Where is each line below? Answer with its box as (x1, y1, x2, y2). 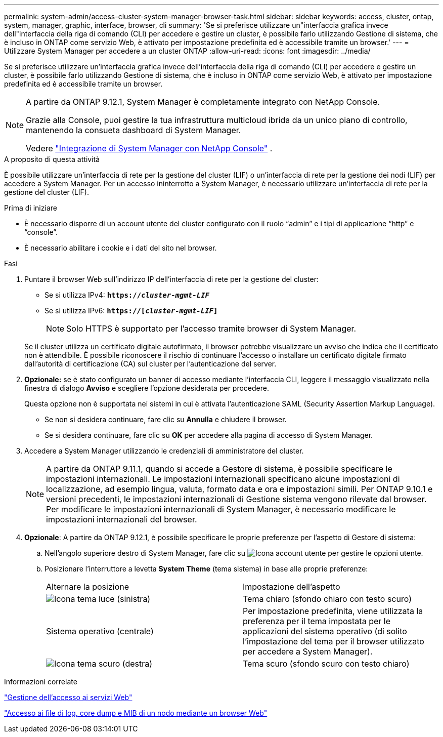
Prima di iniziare (4, 203, 57, 212)
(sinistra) (117, 594, 151, 604)
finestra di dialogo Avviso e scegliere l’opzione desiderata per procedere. (24, 384, 269, 392)
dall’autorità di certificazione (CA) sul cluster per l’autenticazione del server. (24, 359, 277, 368)
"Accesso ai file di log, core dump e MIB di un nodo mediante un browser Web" (4, 709, 268, 717)
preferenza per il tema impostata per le (243, 616, 390, 626)
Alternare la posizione (46, 582, 129, 592)
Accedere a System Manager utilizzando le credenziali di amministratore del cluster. (24, 446, 304, 455)
